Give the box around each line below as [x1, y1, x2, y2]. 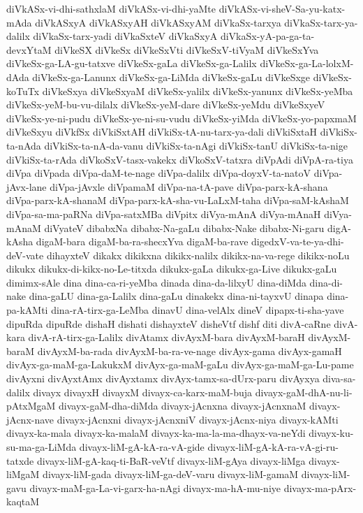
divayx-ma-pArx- [283, 480, 357, 495]
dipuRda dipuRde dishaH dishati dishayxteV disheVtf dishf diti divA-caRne [6, 316, 331, 331]
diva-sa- [323, 371, 356, 386]
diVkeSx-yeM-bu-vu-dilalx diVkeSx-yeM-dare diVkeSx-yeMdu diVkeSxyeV [6, 97, 325, 112]
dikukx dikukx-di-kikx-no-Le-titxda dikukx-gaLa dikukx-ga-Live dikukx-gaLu [6, 261, 337, 276]
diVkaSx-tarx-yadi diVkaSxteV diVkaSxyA [33, 29, 218, 43]
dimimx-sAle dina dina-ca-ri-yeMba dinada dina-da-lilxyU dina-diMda [6, 275, 306, 289]
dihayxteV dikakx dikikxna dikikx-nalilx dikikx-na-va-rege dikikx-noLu [46, 247, 350, 262]
